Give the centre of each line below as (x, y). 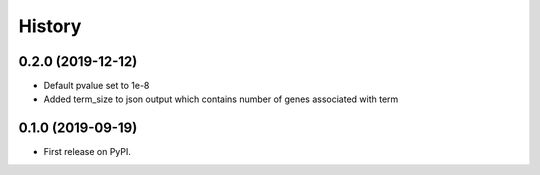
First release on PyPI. (87, 152)
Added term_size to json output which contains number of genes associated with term (221, 99)
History (50, 26)
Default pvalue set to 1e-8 (96, 86)
